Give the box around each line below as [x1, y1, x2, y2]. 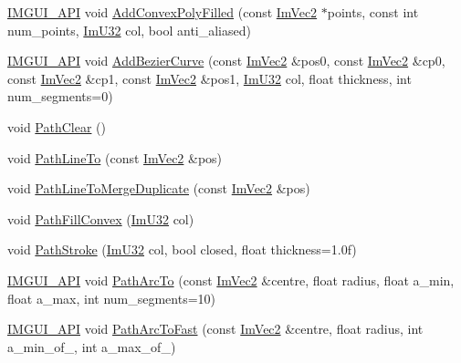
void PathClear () [7, 117, 106, 136]
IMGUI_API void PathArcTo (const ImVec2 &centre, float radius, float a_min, [7, 270, 455, 289]
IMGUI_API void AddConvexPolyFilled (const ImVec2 [7, 3, 318, 21]
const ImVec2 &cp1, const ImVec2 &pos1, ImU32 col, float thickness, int [7, 68, 412, 88]
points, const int [327, 3, 419, 21]
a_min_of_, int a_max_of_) [7, 337, 176, 356]
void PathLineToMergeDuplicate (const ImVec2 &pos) [7, 179, 310, 198]
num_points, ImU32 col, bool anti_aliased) [7, 20, 251, 39]
